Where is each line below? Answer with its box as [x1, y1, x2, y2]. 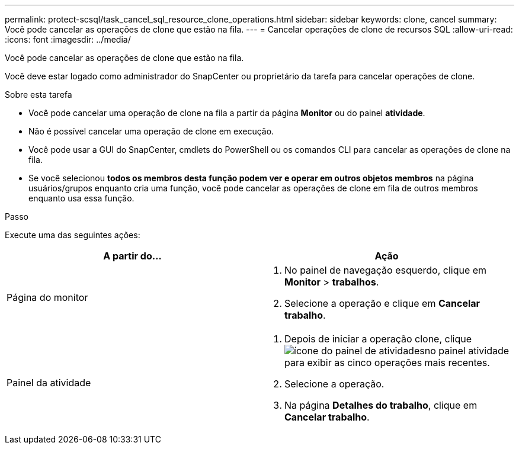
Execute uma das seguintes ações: [5, 230, 140, 240]
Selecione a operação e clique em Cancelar [284, 297, 480, 309]
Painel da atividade [7, 377, 91, 389]
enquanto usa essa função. [28, 193, 134, 203]
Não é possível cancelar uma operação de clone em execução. [28, 126, 274, 136]
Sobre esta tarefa [5, 89, 72, 100]
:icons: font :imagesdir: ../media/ [5, 34, 131, 44]
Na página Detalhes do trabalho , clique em [284, 399, 478, 411]
